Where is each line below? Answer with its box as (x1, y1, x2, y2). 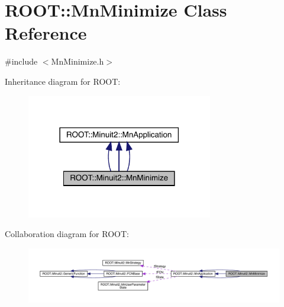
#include (5, 55, 38, 68)
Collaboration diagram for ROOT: (5, 228, 129, 240)
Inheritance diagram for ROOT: (5, 75, 121, 87)
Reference (5, 21, 87, 45)
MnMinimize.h (51, 55, 104, 68)
